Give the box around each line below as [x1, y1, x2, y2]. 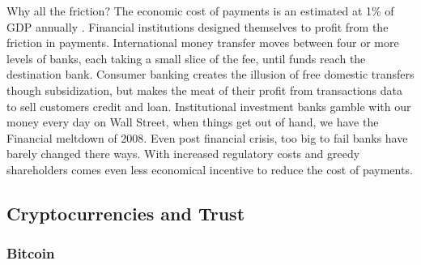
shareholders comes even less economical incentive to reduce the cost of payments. [6, 160, 413, 177]
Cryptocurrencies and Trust [6, 200, 245, 225]
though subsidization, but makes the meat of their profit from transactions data [6, 81, 403, 98]
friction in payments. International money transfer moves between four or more [6, 34, 399, 51]
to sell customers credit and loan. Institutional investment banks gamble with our [6, 97, 411, 114]
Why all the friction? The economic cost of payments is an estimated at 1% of [6, 2, 394, 19]
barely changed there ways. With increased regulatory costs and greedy [6, 145, 360, 162]
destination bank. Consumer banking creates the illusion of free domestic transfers [6, 66, 415, 83]
